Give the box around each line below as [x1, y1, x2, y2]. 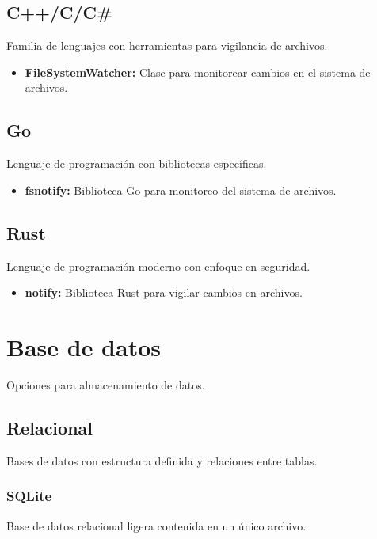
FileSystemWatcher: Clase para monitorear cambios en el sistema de [25, 63, 371, 80]
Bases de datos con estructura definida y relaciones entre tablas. [6, 452, 318, 469]
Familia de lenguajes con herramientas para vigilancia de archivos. [6, 37, 328, 54]
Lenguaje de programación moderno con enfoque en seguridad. [6, 257, 310, 274]
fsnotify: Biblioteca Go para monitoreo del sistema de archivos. [25, 181, 337, 198]
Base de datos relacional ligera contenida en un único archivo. [6, 517, 307, 533]
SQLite [6, 486, 52, 506]
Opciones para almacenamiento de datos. [6, 376, 205, 393]
